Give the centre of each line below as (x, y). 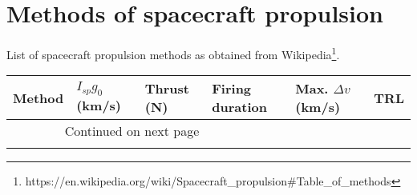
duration (239, 107)
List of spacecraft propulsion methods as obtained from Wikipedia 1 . (173, 53)
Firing (232, 89)
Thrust (167, 89)
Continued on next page (132, 131)
